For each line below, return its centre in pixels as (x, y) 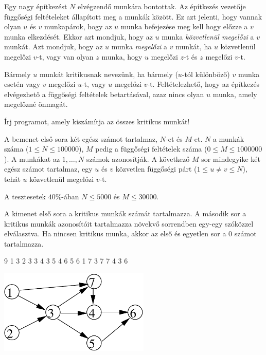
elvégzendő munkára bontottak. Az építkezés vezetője (162, 6)
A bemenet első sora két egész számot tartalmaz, (81, 138)
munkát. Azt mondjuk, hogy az (54, 46)
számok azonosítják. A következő (138, 158)
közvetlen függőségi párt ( (156, 169)
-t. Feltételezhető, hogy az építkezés (203, 84)
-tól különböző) (206, 74)
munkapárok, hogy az (78, 26)
